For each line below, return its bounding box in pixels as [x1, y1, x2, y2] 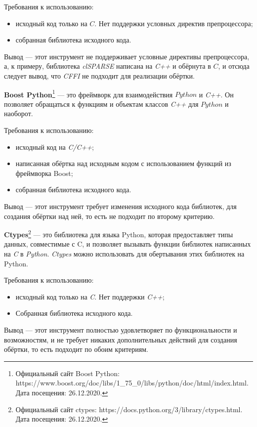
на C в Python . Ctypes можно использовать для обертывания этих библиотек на [4, 249, 245, 258]
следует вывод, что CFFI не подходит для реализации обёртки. [4, 70, 195, 81]
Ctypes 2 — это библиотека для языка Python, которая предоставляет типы [4, 228, 233, 239]
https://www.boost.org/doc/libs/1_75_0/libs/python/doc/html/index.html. [15, 378, 249, 388]
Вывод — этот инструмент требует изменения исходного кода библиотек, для [4, 201, 237, 211]
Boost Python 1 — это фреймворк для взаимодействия [4, 87, 173, 99]
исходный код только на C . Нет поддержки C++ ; [15, 291, 165, 301]
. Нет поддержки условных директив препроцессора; [94, 18, 253, 28]
